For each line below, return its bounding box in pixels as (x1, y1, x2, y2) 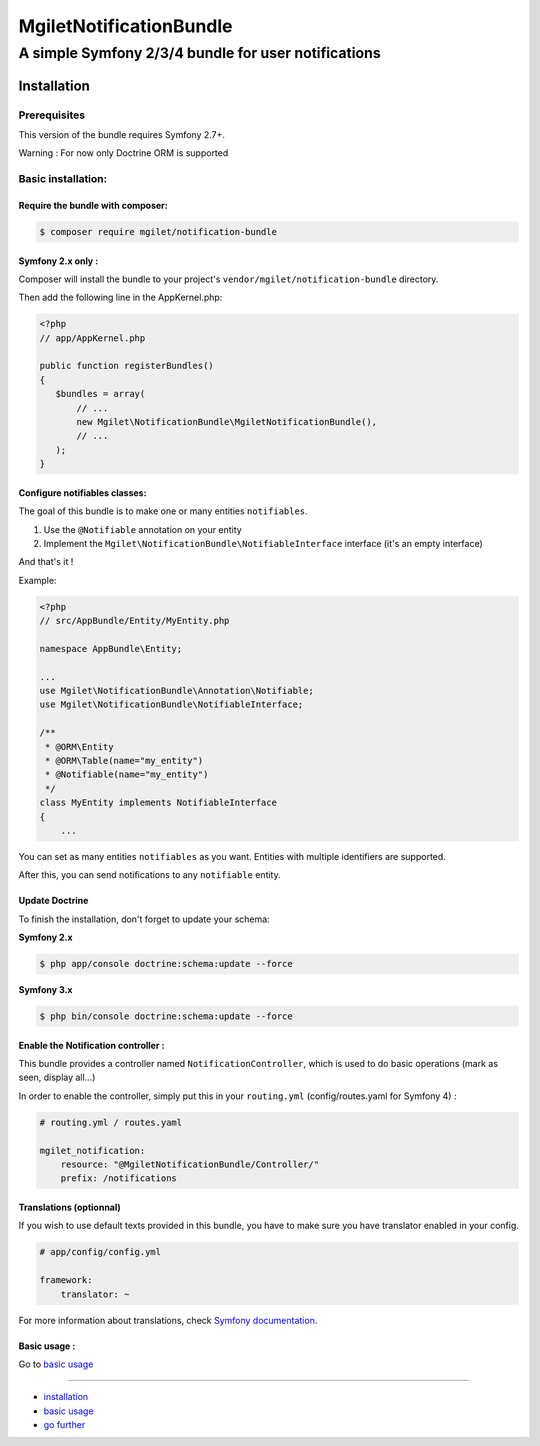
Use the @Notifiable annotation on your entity (43, 523, 242, 535)
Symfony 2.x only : (18, 255, 99, 267)
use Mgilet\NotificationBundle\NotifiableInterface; (39, 699, 304, 710)
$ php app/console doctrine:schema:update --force (39, 958, 294, 970)
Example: (18, 574, 57, 586)
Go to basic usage (18, 1358, 94, 1370)
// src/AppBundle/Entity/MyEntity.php (39, 615, 230, 627)
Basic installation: (18, 172, 108, 186)
